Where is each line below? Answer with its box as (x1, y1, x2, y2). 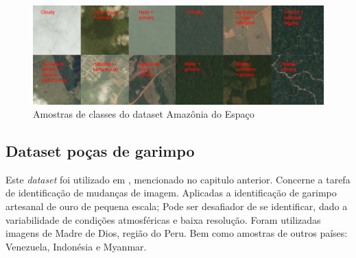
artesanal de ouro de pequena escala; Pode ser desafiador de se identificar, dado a (5, 199, 348, 214)
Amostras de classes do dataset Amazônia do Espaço (33, 107, 254, 121)
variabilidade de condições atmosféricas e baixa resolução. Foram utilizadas (5, 212, 321, 227)
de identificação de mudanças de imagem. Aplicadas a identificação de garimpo (5, 185, 337, 200)
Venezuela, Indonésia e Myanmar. (5, 239, 147, 253)
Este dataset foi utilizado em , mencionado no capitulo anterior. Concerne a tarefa (5, 172, 351, 186)
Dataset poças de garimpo (5, 140, 195, 162)
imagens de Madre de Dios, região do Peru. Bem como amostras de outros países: (5, 226, 348, 240)
